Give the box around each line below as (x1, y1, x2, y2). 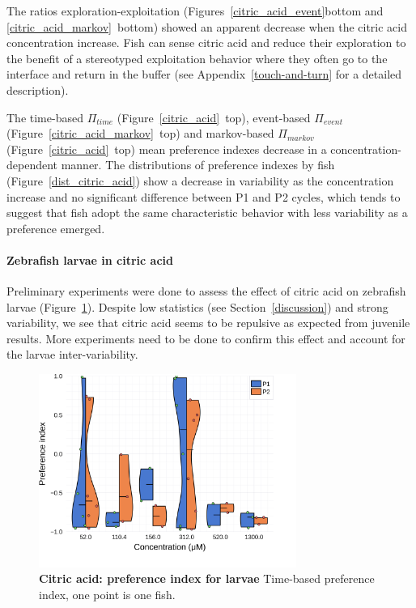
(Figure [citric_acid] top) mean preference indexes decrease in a (6, 140, 327, 157)
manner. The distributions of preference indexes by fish (61, 156, 335, 173)
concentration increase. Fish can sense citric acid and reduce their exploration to (6, 34, 406, 51)
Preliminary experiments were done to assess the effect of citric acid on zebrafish (6, 283, 406, 300)
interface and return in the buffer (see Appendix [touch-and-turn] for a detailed (6, 66, 402, 83)
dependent (6, 156, 58, 173)
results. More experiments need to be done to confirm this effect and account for (6, 330, 405, 347)
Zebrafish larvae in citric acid (6, 251, 173, 268)
